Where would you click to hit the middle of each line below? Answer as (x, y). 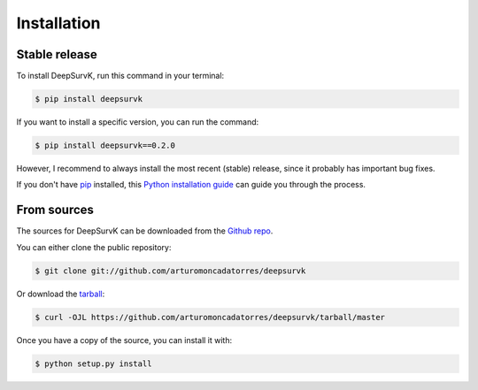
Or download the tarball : (61, 294)
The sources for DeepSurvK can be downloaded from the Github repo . (145, 231)
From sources (55, 210)
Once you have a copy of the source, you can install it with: (124, 340)
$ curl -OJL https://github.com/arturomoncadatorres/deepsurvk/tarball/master (210, 317)
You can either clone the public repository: (94, 247)
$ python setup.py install (93, 363)
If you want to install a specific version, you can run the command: (138, 122)
